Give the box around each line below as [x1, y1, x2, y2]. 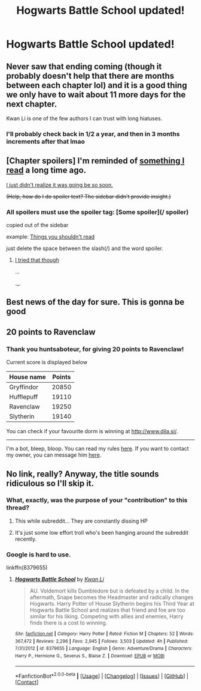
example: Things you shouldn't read [6, 233, 95, 240]
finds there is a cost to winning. [29, 619, 108, 627]
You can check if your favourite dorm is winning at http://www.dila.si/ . [6, 428, 178, 435]
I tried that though [14, 257, 60, 264]
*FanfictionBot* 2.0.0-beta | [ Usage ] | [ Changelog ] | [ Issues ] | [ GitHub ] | [14, 671, 188, 680]
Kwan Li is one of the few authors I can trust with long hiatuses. [6, 115, 163, 122]
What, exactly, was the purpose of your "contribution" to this [6, 496, 188, 505]
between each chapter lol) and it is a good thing [6, 80, 187, 90]
